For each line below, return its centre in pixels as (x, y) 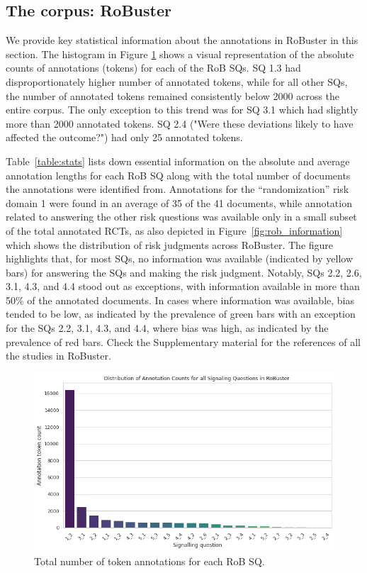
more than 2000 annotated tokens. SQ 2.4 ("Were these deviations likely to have (180, 123)
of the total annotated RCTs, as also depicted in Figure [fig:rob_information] (174, 230)
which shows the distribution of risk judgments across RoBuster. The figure (170, 244)
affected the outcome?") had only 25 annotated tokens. (124, 137)
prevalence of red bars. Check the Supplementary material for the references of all (183, 341)
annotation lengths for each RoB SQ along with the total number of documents (178, 175)
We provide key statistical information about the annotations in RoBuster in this (182, 40)
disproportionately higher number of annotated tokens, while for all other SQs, (177, 81)
